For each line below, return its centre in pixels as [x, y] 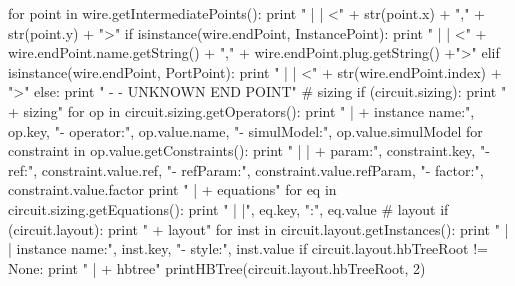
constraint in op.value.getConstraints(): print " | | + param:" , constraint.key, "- [249, 150]
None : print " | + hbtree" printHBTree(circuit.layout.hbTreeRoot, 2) [217, 267]
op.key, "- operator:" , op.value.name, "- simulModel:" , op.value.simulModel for [245, 130]
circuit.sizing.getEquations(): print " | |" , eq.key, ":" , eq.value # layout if [228, 208]
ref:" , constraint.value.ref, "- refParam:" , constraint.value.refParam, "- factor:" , [246, 169]
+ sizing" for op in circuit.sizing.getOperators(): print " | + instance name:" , [241, 110]
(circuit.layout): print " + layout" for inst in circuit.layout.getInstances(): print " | [258, 228]
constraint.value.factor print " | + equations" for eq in [172, 189]
